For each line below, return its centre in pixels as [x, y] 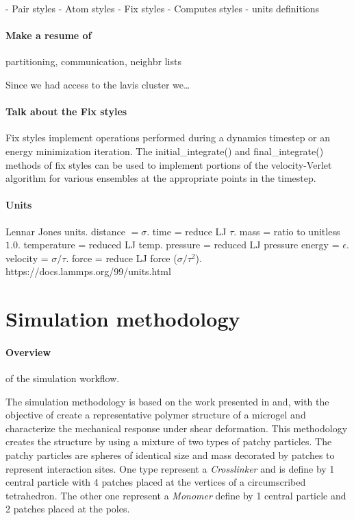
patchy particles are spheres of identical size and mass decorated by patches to [170, 455]
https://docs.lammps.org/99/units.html [88, 271]
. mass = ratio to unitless [287, 231]
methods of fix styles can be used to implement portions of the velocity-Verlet [169, 164]
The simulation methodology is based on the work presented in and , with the [167, 401]
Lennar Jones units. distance [65, 231]
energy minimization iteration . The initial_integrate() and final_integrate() [165, 151]
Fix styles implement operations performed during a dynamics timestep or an [168, 138]
